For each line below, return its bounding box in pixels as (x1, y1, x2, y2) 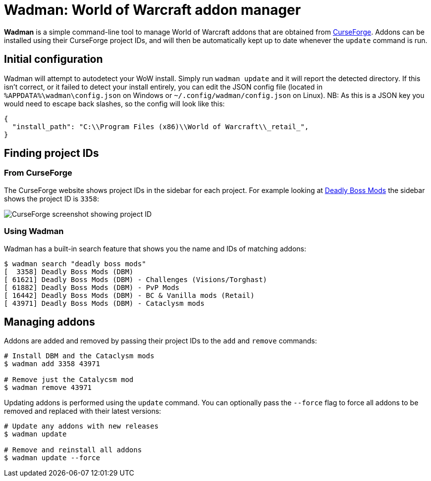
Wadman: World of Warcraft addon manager (4, 1, 301, 18)
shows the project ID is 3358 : (4, 194, 99, 203)
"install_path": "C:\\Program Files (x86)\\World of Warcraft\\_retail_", (12, 122, 309, 131)
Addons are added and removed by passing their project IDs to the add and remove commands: (4, 337, 317, 345)
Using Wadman (4, 226, 64, 237)
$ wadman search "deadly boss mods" (4, 259, 146, 268)
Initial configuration (4, 53, 103, 66)
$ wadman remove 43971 (4, 384, 92, 392)
